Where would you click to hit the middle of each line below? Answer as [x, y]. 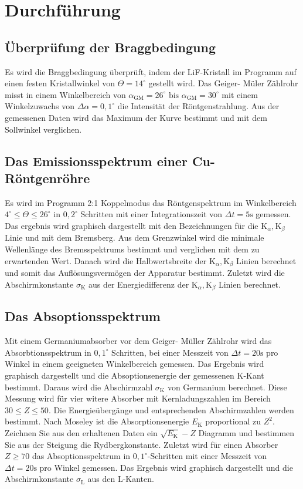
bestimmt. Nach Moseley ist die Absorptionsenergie [97, 421]
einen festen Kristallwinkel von [60, 83]
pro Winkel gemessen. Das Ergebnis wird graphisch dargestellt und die [166, 467]
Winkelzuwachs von [40, 106]
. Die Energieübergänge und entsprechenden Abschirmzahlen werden [171, 409]
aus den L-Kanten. [121, 479]
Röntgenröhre [47, 178]
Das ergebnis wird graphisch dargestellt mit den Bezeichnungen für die [132, 225]
